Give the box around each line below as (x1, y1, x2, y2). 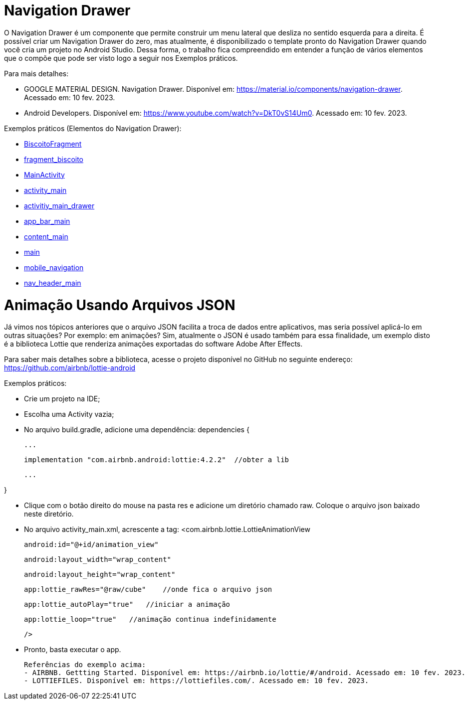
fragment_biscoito (24, 155, 84, 164)
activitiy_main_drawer (24, 201, 95, 210)
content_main (24, 232, 68, 241)
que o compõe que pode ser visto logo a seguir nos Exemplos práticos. (4, 53, 238, 62)
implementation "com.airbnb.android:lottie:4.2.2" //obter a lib (24, 456, 289, 464)
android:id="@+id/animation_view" (24, 540, 159, 549)
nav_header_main (24, 278, 81, 287)
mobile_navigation (24, 263, 84, 272)
